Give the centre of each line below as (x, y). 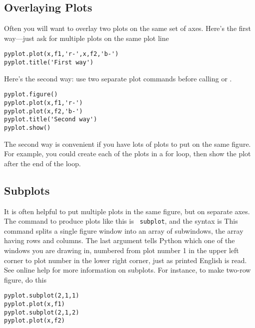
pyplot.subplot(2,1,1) (42, 296)
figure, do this (25, 279)
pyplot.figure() (31, 95)
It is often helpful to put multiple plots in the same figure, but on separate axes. (127, 211)
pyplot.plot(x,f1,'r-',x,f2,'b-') (61, 54)
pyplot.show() (27, 128)
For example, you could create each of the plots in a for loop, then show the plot (127, 154)
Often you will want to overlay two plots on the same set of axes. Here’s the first (128, 28)
